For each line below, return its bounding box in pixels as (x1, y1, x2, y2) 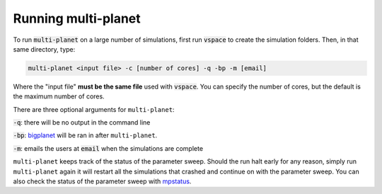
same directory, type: (13, 45, 76, 53)
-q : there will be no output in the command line (13, 118, 151, 127)
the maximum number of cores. (13, 92, 105, 101)
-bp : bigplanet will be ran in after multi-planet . (13, 131, 158, 139)
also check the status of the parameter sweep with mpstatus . (13, 177, 192, 186)
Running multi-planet (13, 11, 141, 26)
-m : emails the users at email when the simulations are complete (13, 144, 204, 152)
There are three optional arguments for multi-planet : (13, 105, 175, 113)
